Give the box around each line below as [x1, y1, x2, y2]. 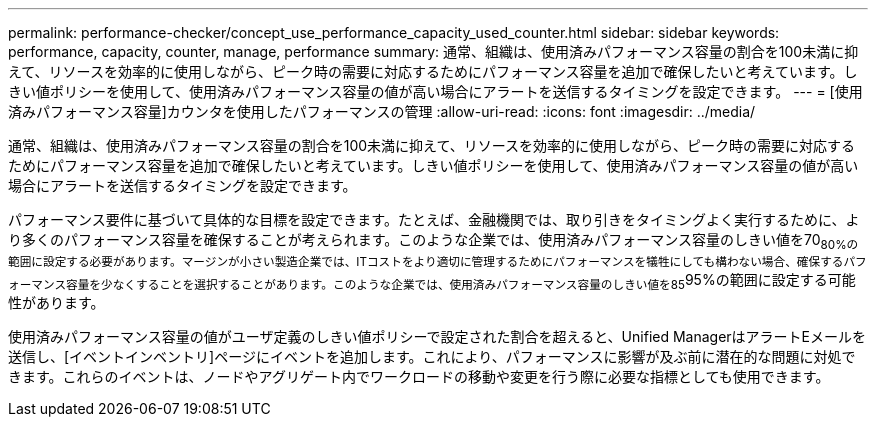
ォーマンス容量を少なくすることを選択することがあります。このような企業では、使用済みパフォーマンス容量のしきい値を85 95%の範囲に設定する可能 [8, 270, 856, 292]
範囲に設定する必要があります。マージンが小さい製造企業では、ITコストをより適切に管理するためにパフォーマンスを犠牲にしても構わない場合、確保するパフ [8, 254, 867, 269]
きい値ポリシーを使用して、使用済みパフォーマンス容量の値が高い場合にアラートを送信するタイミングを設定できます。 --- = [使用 [8, 83, 863, 100]
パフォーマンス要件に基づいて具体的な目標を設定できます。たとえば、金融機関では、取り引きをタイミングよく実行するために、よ [8, 211, 860, 228]
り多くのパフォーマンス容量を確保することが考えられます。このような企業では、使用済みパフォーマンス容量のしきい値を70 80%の [8, 231, 859, 252]
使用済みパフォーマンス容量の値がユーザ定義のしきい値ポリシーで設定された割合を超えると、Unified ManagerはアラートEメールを [8, 327, 867, 345]
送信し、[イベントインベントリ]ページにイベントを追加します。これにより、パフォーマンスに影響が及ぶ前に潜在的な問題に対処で [8, 347, 856, 365]
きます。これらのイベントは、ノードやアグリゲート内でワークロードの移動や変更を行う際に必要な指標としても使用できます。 [8, 367, 830, 385]
